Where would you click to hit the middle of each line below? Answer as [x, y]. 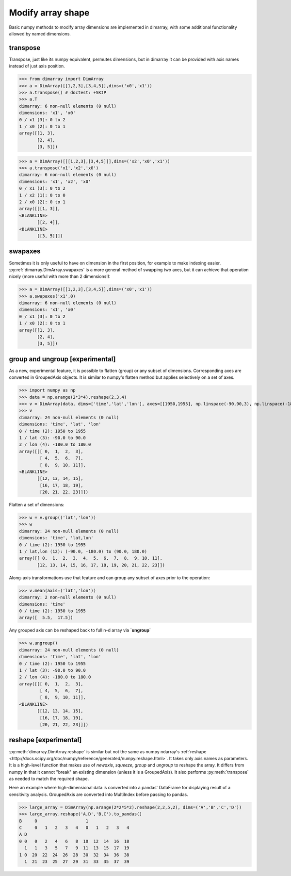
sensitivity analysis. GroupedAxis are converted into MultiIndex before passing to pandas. [99, 794]
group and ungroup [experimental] [62, 359]
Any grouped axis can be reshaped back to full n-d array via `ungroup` [80, 630]
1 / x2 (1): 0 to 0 [42, 195]
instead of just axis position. [37, 66]
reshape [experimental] [45, 740]
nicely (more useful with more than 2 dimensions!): [60, 276]
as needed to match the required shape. [49, 779]
